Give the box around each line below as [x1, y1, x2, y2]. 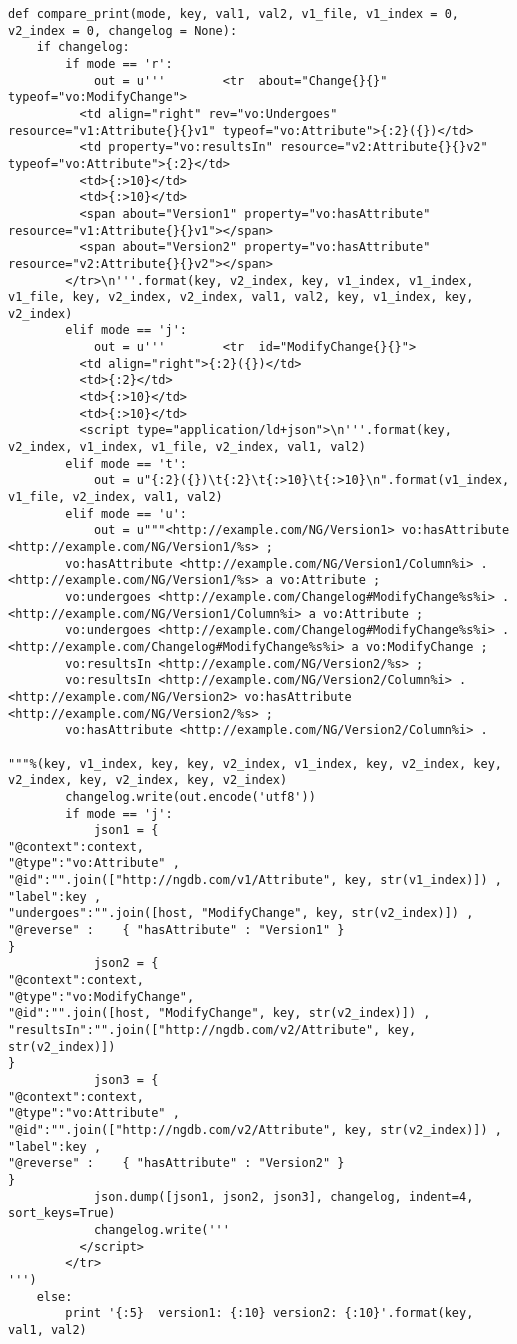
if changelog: [36, 40, 130, 55]
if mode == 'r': [65, 56, 173, 71]
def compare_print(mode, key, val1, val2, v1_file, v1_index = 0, [8, 7, 460, 21]
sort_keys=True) [8, 1206, 116, 1221]
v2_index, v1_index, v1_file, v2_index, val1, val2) [8, 440, 366, 455]
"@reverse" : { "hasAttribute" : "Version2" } [8, 1156, 345, 1171]
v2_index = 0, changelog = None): [8, 23, 238, 38]
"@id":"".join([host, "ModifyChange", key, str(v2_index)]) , [8, 1006, 431, 1021]
